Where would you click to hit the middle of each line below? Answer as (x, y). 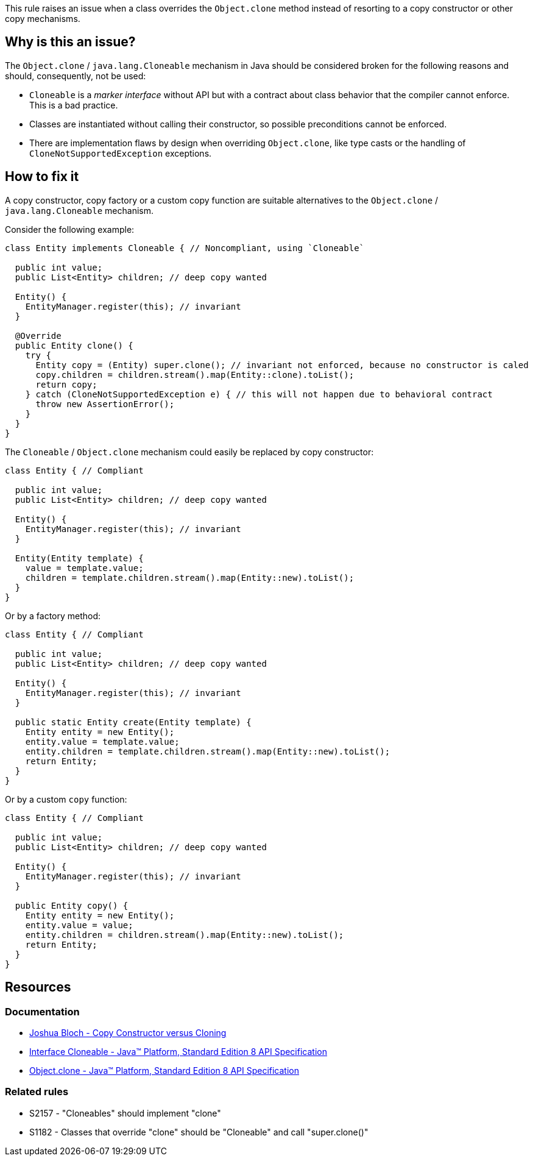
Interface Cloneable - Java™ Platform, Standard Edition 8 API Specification (178, 1051)
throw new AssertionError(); (105, 404)
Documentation (42, 1011)
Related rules (37, 1092)
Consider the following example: (70, 229)
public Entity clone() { (74, 345)
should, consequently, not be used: (76, 76)
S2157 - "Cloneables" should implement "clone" (125, 1113)
